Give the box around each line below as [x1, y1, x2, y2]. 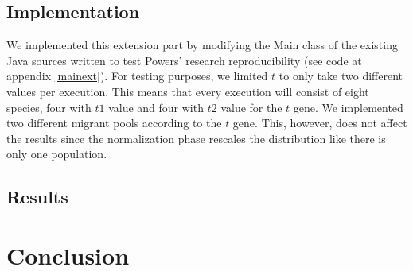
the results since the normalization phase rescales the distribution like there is [6, 130, 386, 146]
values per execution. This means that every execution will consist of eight [6, 83, 369, 99]
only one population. [6, 145, 107, 162]
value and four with [108, 99, 204, 115]
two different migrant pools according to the [6, 114, 222, 131]
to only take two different [279, 68, 403, 84]
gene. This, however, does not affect [232, 114, 407, 131]
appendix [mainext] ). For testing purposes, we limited [6, 68, 268, 84]
